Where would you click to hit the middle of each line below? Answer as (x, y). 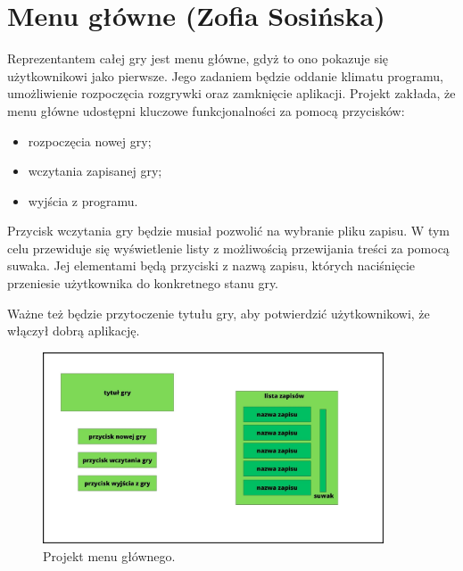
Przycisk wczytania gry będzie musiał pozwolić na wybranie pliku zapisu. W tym (229, 231)
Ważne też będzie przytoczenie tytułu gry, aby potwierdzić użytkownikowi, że (219, 313)
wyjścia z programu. (83, 200)
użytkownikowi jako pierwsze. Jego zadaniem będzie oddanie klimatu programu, (225, 75)
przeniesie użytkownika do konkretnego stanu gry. (143, 283)
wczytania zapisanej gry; (95, 171)
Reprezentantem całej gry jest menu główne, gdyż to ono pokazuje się (198, 58)
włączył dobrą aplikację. (74, 331)
